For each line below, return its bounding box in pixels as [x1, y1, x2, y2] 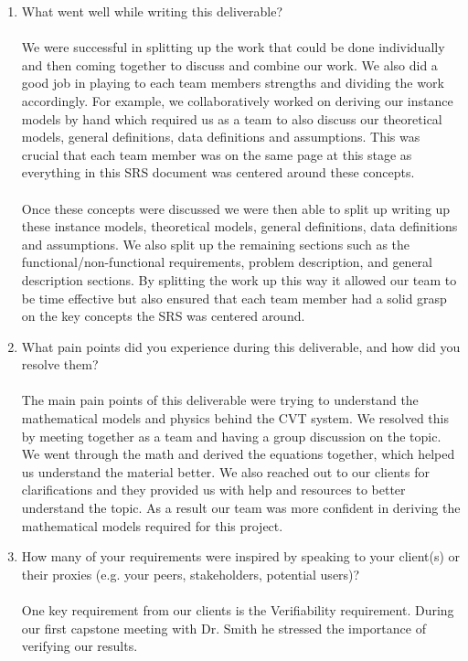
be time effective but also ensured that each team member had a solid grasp [21, 288, 447, 307]
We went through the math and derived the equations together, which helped [21, 444, 455, 464]
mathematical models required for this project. [21, 516, 283, 535]
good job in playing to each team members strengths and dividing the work [21, 73, 444, 92]
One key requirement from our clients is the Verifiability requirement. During [21, 601, 454, 619]
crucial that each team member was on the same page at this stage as [21, 144, 412, 164]
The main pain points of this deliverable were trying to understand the [21, 390, 419, 410]
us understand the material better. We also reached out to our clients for [21, 462, 431, 481]
